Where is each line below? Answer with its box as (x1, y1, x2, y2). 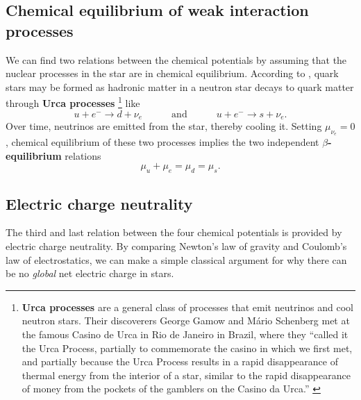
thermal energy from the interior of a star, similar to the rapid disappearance (22, 367, 351, 382)
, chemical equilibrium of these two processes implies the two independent (6, 135, 319, 149)
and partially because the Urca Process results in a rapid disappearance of (22, 354, 338, 369)
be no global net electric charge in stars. (6, 266, 174, 281)
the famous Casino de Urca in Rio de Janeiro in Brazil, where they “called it (22, 327, 349, 342)
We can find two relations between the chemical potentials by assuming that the (6, 52, 347, 67)
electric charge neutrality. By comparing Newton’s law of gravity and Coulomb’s (6, 239, 347, 253)
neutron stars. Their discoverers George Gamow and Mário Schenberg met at (22, 313, 350, 328)
